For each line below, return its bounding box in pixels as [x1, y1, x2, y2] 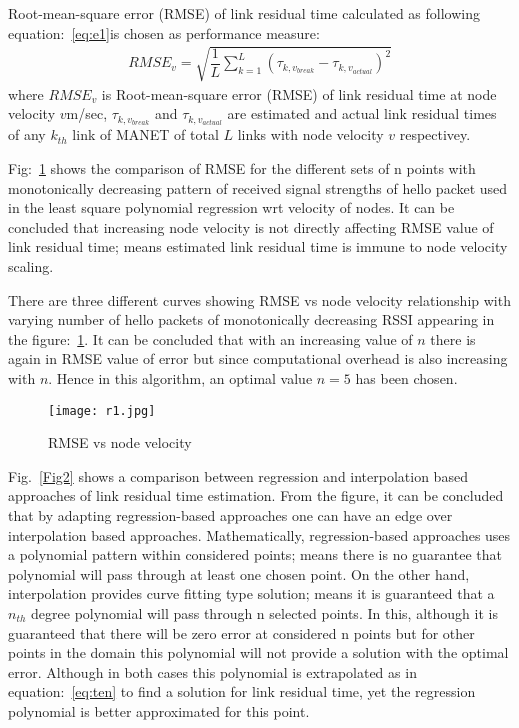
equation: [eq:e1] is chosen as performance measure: [8, 22, 320, 43]
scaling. [8, 256, 54, 277]
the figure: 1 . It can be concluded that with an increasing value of [8, 328, 413, 349]
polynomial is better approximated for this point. [8, 700, 310, 721]
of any [8, 124, 46, 145]
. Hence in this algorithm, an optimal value [48, 367, 313, 388]
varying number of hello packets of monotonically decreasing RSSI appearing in [8, 309, 495, 330]
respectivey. [399, 124, 471, 145]
